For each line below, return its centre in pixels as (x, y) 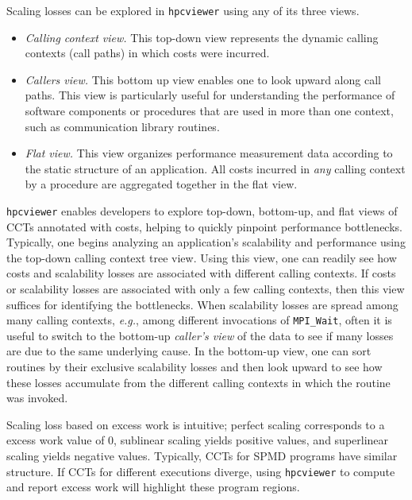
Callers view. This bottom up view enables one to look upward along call (203, 79)
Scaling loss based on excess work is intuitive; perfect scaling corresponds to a (196, 424)
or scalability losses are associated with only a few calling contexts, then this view (206, 289)
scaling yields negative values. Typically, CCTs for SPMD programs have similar (202, 456)
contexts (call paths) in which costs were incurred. (147, 53)
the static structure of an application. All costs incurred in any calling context (215, 168)
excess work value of (56, 440)
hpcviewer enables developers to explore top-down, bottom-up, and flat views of (202, 211)
